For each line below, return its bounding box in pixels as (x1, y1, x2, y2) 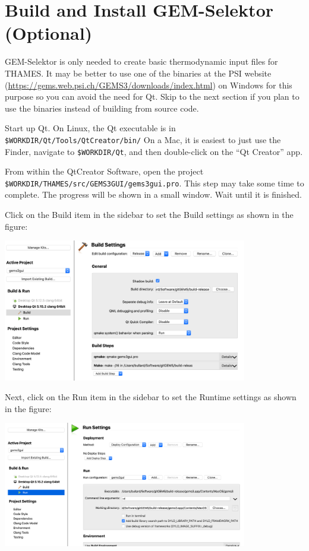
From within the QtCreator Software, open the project (5, 165, 204, 178)
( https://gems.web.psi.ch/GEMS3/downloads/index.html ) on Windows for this (5, 78, 292, 91)
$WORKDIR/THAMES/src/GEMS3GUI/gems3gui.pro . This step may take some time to (5, 176, 304, 189)
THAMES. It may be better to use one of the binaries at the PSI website (5, 66, 272, 79)
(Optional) (5, 21, 93, 45)
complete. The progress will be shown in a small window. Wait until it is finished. (5, 188, 302, 201)
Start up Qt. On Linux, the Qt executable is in (5, 122, 176, 134)
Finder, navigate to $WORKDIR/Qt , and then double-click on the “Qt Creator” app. (5, 145, 303, 157)
